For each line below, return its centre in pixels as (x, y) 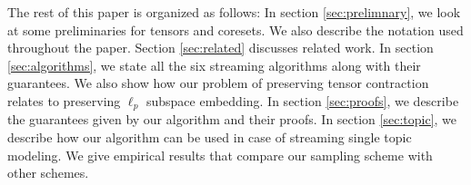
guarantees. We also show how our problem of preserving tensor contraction (218, 83)
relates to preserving (64, 100)
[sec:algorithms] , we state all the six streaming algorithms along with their (214, 65)
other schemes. (48, 173)
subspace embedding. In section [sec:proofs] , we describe (302, 100)
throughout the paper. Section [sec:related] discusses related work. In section (220, 48)
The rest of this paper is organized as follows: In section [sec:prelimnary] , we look (234, 12)
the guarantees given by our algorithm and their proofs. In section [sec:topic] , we (232, 119)
